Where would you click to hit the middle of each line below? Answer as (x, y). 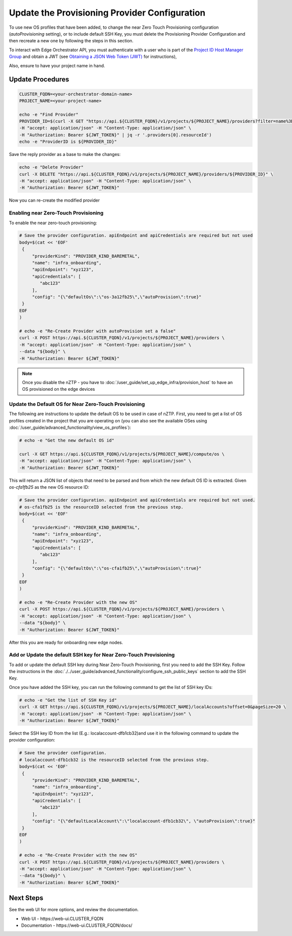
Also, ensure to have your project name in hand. (57, 65)
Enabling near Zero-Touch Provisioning (56, 213)
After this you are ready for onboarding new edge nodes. (66, 642)
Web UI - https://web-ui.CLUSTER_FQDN (62, 918)
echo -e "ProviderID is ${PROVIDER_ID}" (68, 142)
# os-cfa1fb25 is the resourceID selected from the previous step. (101, 507)
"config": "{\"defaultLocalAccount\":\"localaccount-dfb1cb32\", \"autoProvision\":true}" (144, 821)
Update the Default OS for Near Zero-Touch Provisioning (77, 404)
